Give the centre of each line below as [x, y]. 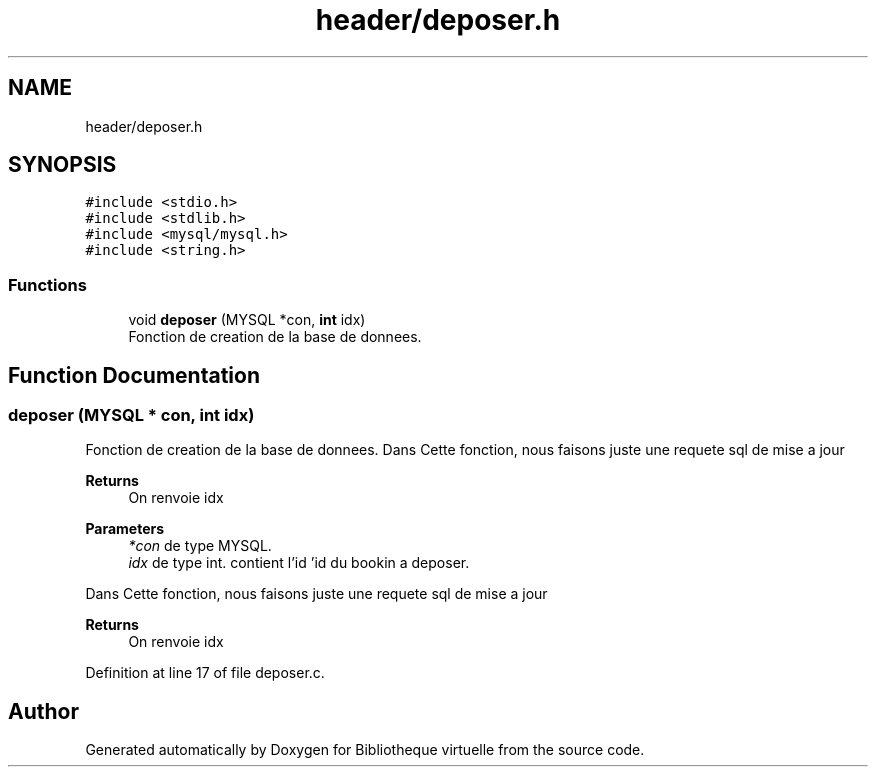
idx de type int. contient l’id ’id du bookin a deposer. [299, 563]
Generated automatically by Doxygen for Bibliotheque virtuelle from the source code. [365, 750]
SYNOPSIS [62, 165]
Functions [47, 284]
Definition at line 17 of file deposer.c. [205, 673]
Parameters [125, 529]
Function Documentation [134, 375]
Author [43, 711]
